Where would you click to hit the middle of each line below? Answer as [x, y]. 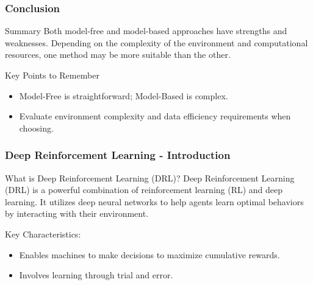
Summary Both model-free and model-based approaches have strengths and [146, 31]
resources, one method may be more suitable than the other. [118, 55]
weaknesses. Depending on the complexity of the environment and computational [156, 42]
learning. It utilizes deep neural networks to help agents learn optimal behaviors [154, 201]
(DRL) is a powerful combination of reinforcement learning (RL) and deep [144, 190]
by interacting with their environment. [77, 213]
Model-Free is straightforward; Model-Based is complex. [124, 95]
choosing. [36, 128]
